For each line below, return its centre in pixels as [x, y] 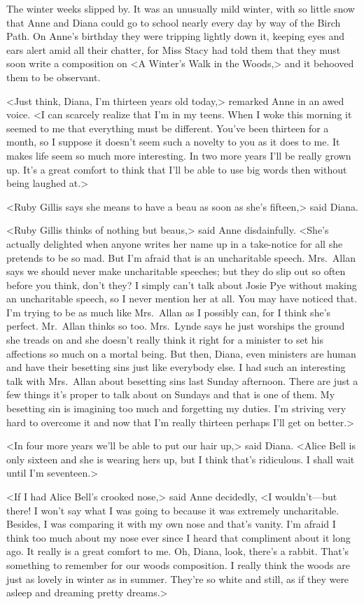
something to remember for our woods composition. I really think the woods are [178, 564]
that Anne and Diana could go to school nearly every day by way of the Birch [174, 22]
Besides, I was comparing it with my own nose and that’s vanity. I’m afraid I [171, 524]
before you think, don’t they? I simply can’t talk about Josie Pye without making [182, 285]
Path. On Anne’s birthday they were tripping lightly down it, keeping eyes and [176, 36]
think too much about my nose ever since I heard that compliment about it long [178, 537]
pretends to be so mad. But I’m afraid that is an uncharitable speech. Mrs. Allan [181, 257]
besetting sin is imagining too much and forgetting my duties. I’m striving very [176, 408]
